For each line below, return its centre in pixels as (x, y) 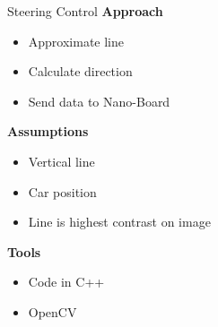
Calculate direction (80, 71)
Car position (62, 191)
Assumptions (48, 131)
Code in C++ (66, 282)
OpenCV (52, 311)
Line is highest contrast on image (119, 222)
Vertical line (61, 161)
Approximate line (76, 41)
